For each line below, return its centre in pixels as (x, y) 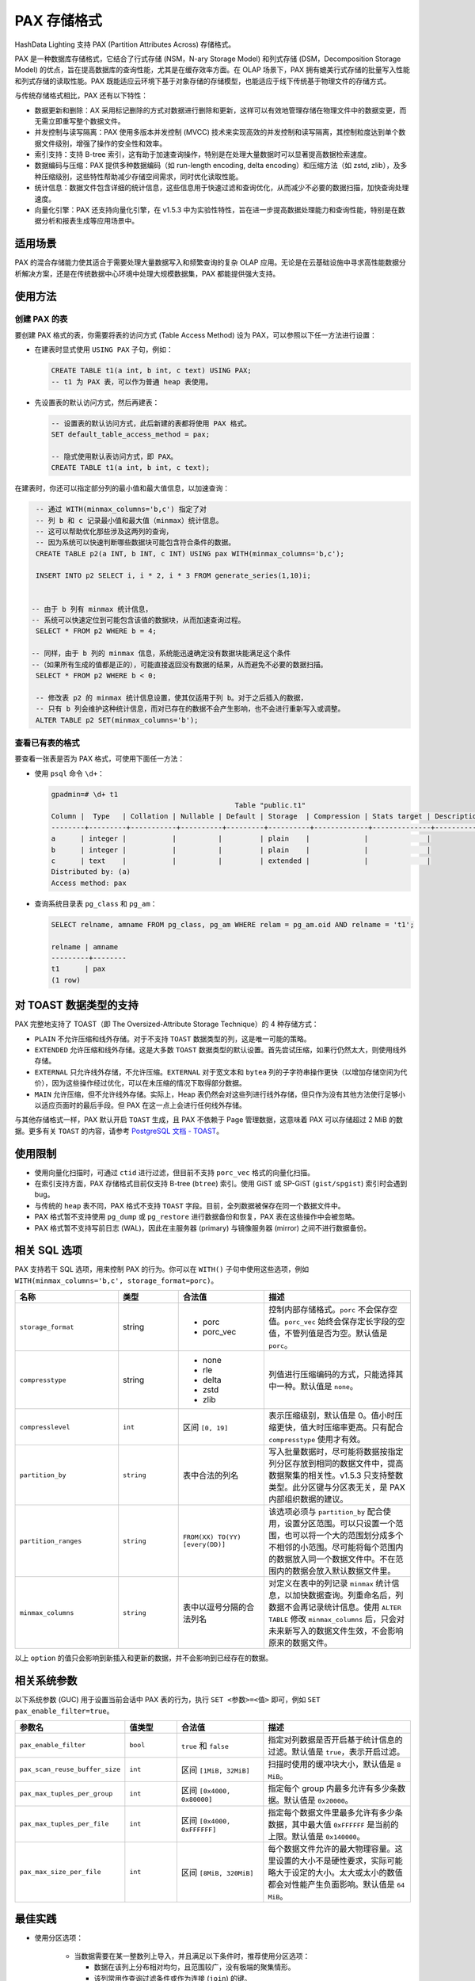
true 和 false (205, 1746)
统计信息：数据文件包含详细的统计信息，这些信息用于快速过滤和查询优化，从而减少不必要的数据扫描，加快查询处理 (222, 188)
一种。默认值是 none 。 (317, 1387)
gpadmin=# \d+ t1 (85, 794)
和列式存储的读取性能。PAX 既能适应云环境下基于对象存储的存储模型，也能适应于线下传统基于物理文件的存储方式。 (203, 81)
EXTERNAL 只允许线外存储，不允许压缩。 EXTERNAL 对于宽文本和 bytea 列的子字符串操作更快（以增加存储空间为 (217, 1072)
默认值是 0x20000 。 (319, 1800)
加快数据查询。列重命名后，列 (348, 1595)
